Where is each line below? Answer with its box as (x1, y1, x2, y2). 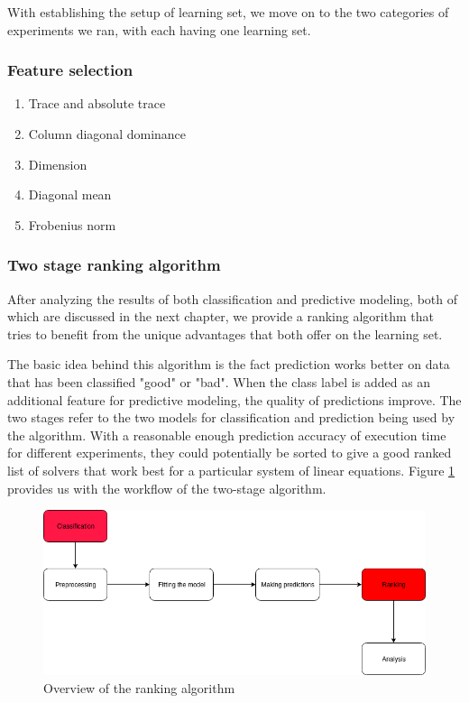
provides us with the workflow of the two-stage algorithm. (7, 478, 326, 497)
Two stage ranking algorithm (7, 254, 221, 276)
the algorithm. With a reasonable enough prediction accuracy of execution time (7, 425, 446, 444)
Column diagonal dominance (28, 125, 187, 143)
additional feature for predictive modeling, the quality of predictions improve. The (7, 390, 462, 409)
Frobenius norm (28, 215, 116, 234)
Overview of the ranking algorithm (43, 678, 235, 697)
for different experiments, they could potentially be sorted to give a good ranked (7, 443, 452, 462)
